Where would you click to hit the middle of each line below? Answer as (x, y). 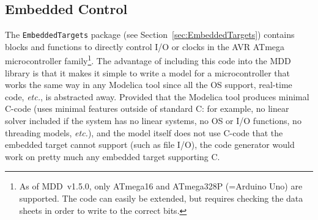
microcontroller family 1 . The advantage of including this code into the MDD (148, 60)
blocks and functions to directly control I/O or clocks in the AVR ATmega (145, 46)
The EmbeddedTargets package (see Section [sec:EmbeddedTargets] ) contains (150, 35)
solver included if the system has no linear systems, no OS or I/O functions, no (153, 121)
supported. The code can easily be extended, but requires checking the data (161, 198)
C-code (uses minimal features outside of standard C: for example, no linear (147, 108)
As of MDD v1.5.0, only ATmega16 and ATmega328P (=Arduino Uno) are (161, 186)
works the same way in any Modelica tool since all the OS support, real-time (149, 85)
